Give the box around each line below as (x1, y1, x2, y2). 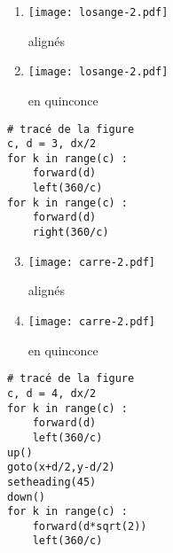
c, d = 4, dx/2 (7, 386, 97, 400)
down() (7, 490, 45, 503)
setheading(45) (7, 475, 97, 488)
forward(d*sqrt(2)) (32, 519, 147, 533)
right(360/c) (32, 226, 109, 239)
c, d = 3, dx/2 (7, 137, 97, 151)
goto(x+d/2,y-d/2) (7, 461, 115, 474)
